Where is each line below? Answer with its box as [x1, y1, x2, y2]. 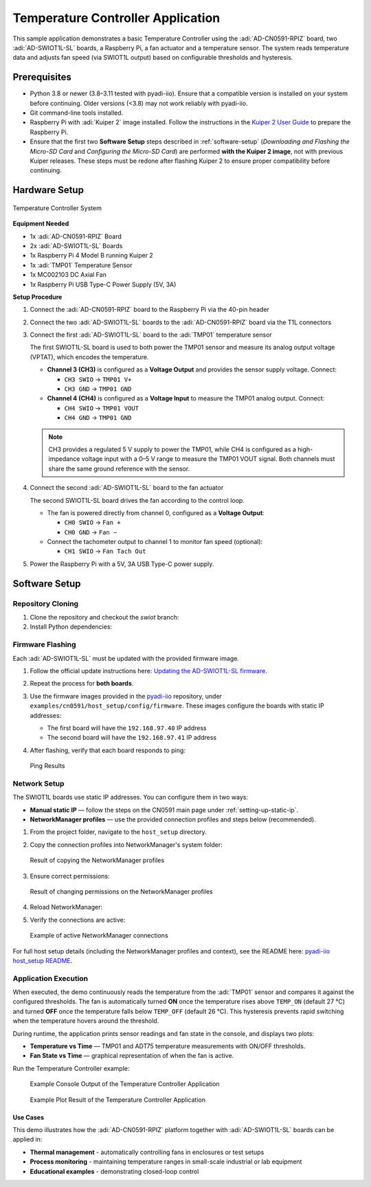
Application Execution [12, 973, 89, 983]
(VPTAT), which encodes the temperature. [30, 352, 149, 361]
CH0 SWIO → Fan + [64, 519, 121, 527]
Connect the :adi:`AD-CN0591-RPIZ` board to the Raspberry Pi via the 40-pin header [30, 306, 269, 314]
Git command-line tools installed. [30, 109, 124, 117]
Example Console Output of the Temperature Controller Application [30, 1080, 220, 1088]
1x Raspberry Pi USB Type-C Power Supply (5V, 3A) [30, 280, 177, 289]
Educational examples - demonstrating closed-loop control [30, 1167, 199, 1175]
